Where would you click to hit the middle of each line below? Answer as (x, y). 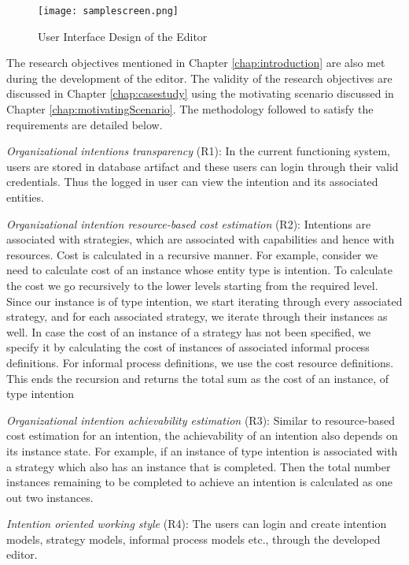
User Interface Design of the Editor (123, 36)
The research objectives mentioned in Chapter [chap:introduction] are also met (196, 63)
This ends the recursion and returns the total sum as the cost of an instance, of (198, 378)
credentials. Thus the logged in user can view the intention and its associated (192, 182)
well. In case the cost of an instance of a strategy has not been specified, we (189, 331)
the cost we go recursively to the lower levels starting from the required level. (192, 285)
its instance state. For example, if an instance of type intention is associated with (202, 450)
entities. (25, 197)
